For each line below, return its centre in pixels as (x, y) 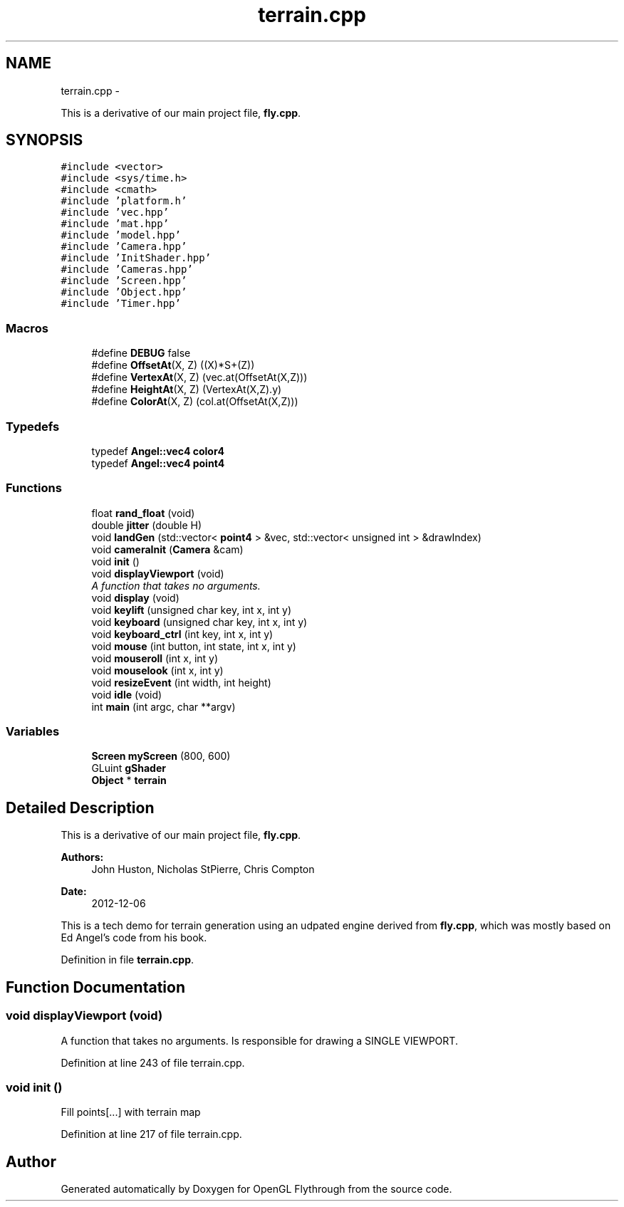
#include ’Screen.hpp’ (124, 281)
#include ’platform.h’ (124, 201)
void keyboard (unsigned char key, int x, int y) (199, 622)
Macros (27, 328)
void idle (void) (127, 694)
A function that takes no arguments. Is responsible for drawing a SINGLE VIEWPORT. (259, 1040)
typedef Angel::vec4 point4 (158, 463)
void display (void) (135, 597)
